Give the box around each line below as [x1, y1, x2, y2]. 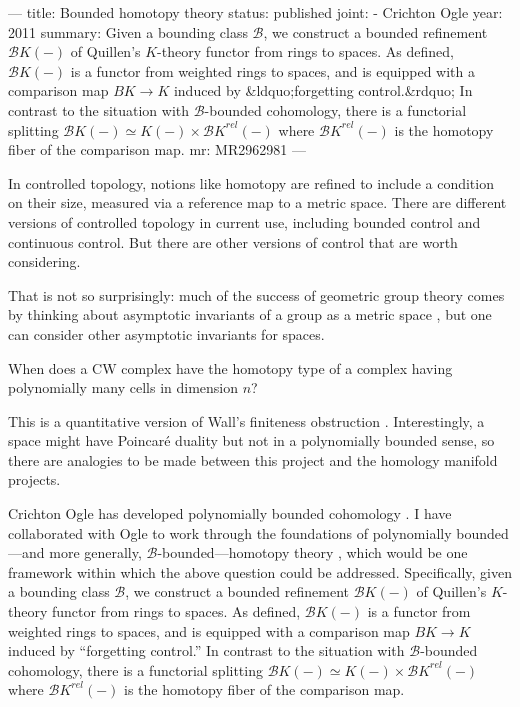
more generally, [49, 542, 142, 563]
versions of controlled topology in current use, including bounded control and [8, 211, 481, 232]
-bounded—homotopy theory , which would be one [157, 542, 468, 563]
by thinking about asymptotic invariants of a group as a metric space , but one [8, 304, 492, 325]
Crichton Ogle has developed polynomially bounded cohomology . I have [8, 503, 452, 524]
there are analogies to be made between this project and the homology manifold [8, 449, 498, 470]
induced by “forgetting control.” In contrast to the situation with [8, 640, 405, 661]
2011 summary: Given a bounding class [8, 21, 248, 42]
